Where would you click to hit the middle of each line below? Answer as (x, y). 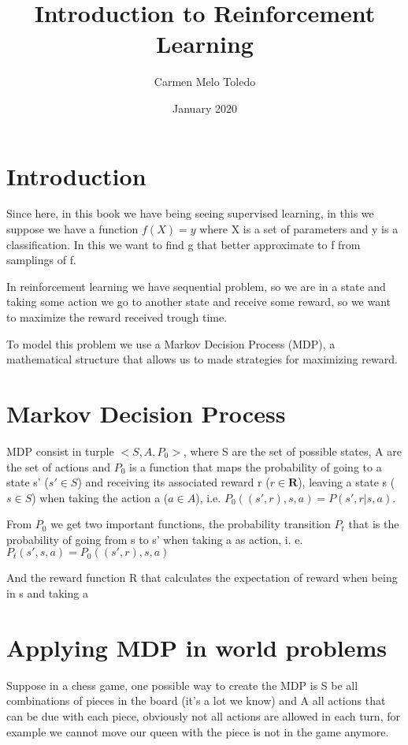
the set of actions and (58, 466)
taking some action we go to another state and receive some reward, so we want (199, 302)
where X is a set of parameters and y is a (299, 229)
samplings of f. (41, 260)
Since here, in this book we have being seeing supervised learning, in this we (190, 213)
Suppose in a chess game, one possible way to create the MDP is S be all (182, 685)
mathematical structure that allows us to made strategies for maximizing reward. (202, 359)
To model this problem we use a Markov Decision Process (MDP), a (171, 343)
